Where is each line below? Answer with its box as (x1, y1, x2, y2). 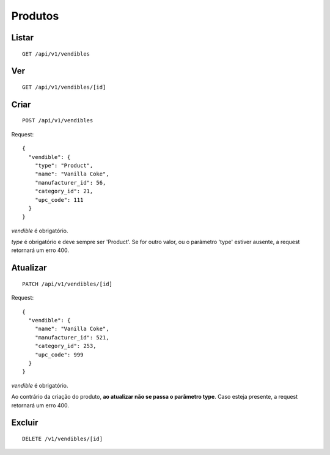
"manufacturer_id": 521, (34, 334, 109, 341)
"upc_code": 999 (34, 351, 84, 358)
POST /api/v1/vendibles (22, 117, 94, 124)
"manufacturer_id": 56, (34, 179, 106, 186)
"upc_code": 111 (34, 196, 84, 203)
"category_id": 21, (34, 188, 94, 195)
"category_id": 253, (34, 342, 97, 350)
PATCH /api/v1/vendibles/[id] (22, 280, 113, 287)
